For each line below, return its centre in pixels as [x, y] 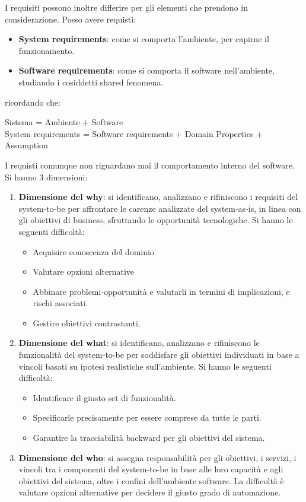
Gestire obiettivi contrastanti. [87, 323]
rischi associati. [60, 303]
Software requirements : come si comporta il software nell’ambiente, [146, 70]
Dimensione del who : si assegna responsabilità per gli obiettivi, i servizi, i [157, 457]
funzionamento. [47, 50]
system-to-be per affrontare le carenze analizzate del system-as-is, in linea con [160, 208]
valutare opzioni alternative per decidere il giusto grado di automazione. [150, 492]
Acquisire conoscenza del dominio [93, 251]
